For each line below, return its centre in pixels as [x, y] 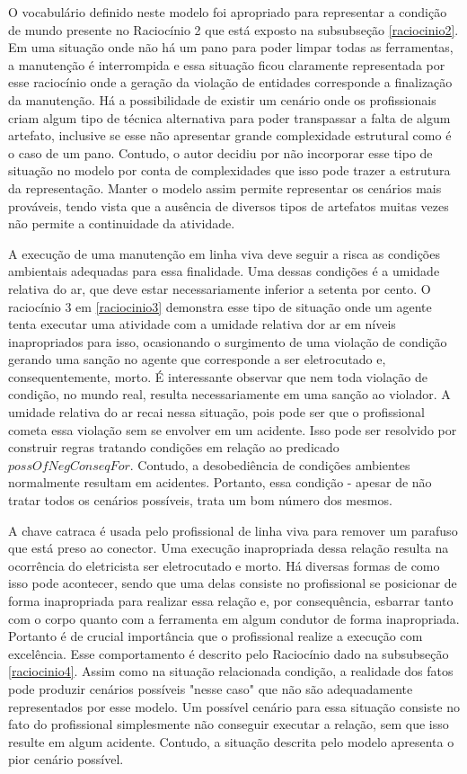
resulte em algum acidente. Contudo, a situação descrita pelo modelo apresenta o [231, 741]
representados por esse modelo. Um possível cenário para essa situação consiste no [234, 706]
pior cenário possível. [66, 759]
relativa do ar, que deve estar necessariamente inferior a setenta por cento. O [220, 288]
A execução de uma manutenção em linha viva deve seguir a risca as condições [224, 253]
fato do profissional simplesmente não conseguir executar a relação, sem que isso [229, 724]
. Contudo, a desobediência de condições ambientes [270, 464]
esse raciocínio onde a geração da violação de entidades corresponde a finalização [230, 82]
